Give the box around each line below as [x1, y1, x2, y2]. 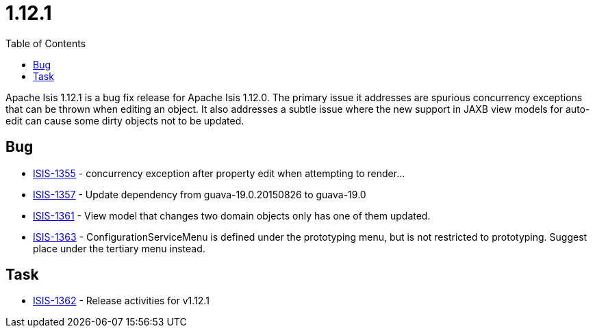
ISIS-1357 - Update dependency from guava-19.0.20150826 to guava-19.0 [33, 188, 366, 200]
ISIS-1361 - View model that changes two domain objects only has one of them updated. [33, 209, 431, 222]
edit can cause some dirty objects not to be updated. [5, 114, 244, 126]
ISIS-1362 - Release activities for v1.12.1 [33, 295, 210, 307]
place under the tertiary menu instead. [33, 242, 205, 254]
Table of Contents [5, 37, 86, 49]
